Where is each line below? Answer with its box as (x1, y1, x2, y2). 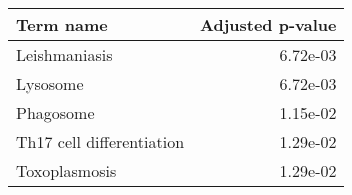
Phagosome (16, 101, 95, 124)
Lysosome (16, 72, 84, 95)
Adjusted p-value (200, 13, 337, 36)
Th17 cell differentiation (16, 130, 185, 153)
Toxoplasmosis (16, 159, 117, 182)
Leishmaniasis (16, 43, 113, 66)
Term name (16, 13, 108, 36)
